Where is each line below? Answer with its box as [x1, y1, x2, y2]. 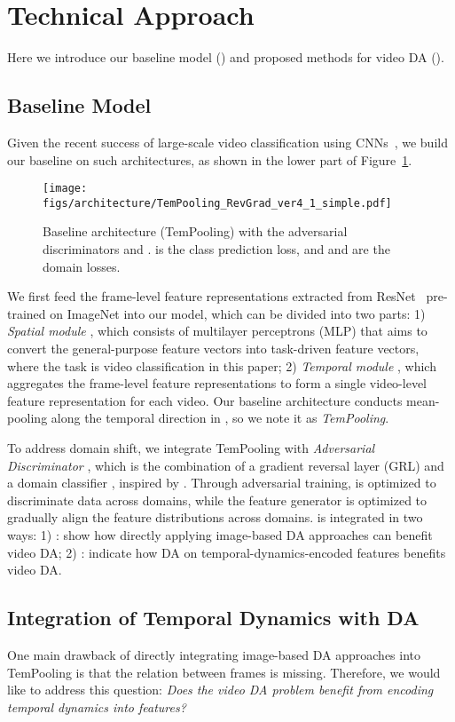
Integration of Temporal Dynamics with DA [7, 604, 420, 631]
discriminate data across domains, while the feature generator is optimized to [7, 490, 428, 509]
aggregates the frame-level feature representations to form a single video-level [7, 374, 427, 393]
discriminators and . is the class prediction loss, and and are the [43, 240, 390, 258]
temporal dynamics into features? [7, 697, 186, 716]
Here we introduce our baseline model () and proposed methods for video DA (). [7, 48, 444, 67]
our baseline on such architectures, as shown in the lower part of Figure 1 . [7, 150, 412, 169]
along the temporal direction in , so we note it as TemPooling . [51, 409, 389, 427]
